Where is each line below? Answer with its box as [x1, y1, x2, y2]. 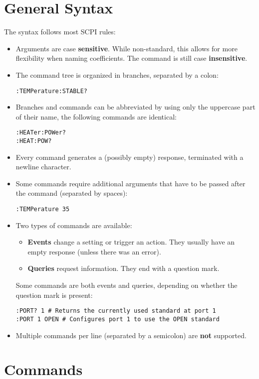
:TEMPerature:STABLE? [15, 87, 87, 95]
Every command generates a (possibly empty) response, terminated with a [15, 151, 244, 162]
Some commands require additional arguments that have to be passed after [15, 178, 246, 188]
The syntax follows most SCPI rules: [4, 26, 116, 37]
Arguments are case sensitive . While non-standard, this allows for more [15, 43, 238, 53]
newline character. [15, 161, 71, 172]
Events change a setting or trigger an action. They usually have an [27, 237, 235, 247]
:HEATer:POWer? [15, 129, 66, 136]
